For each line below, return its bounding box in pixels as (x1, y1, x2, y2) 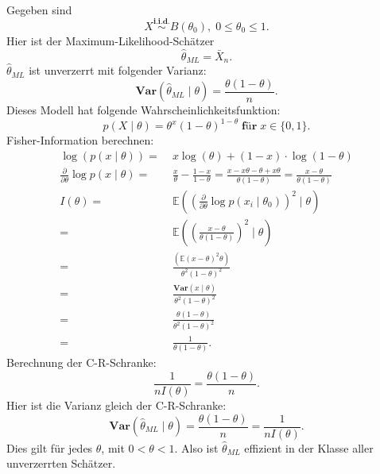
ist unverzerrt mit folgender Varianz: (29, 62, 207, 79)
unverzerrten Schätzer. (6, 455, 116, 472)
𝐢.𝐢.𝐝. (153, 17, 170, 26)
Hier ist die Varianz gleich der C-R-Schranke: (6, 396, 227, 413)
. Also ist (174, 439, 219, 456)
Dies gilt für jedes (6, 439, 93, 456)
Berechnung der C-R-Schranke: (6, 354, 157, 371)
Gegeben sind (6, 2, 72, 17)
